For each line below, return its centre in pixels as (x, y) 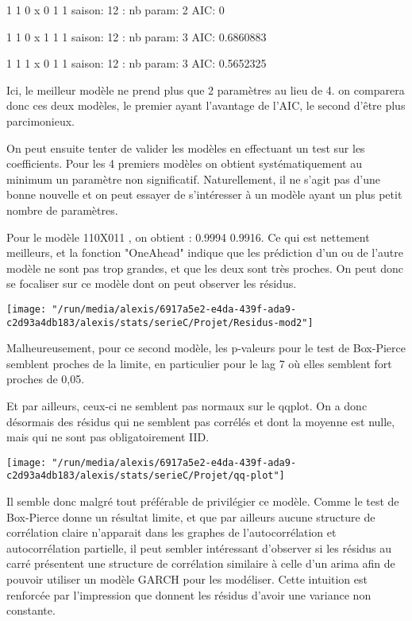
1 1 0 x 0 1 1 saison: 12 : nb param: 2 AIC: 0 (116, 10)
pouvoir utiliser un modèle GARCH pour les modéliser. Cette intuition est (187, 579)
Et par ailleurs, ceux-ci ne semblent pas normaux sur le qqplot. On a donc (187, 406)
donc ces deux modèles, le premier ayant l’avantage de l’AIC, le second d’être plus (206, 105)
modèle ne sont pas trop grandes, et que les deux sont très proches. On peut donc (205, 268)
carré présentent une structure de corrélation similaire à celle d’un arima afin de (201, 563)
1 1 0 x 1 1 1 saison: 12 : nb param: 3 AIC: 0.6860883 (137, 36)
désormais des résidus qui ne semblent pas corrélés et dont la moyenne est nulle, (201, 421)
